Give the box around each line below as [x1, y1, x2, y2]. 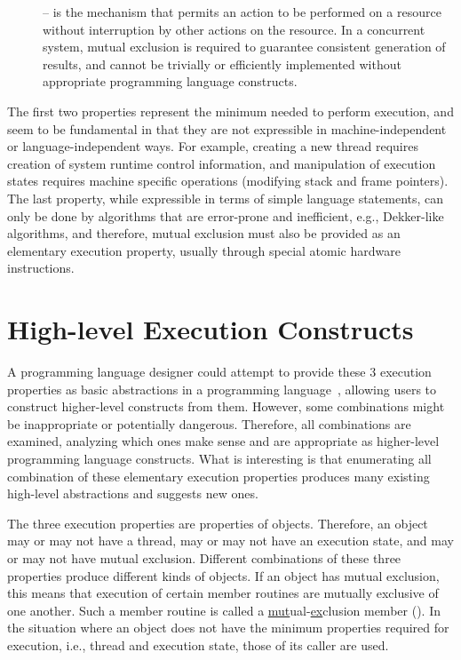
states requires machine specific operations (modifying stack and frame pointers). [7, 171, 449, 190]
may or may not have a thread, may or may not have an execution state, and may [7, 531, 454, 550]
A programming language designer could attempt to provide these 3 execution [7, 362, 432, 381]
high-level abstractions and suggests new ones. [7, 484, 258, 503]
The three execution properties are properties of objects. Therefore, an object [7, 513, 428, 532]
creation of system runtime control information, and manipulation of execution [7, 154, 436, 172]
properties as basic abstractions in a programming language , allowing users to [7, 379, 437, 398]
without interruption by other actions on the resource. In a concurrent [43, 20, 425, 38]
